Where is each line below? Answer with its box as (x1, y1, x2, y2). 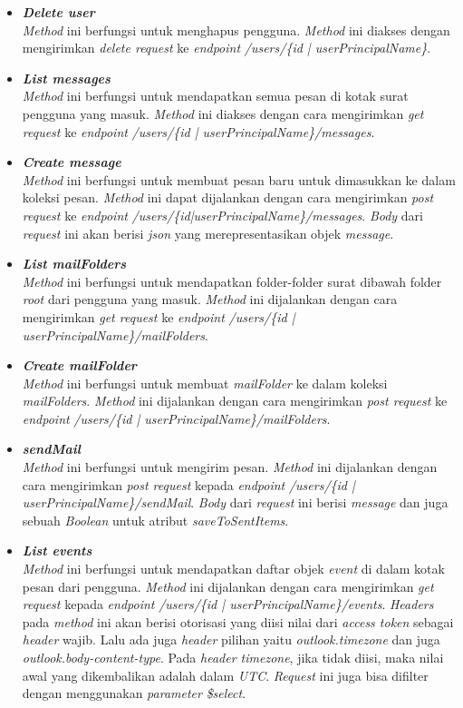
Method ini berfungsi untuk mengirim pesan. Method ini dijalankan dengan (22, 457, 438, 477)
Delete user (22, 3, 95, 21)
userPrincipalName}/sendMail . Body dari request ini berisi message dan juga (22, 493, 449, 512)
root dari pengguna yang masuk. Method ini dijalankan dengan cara (22, 290, 398, 309)
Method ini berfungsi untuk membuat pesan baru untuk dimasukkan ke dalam (22, 170, 456, 189)
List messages (22, 68, 111, 87)
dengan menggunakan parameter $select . (22, 683, 246, 703)
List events (22, 541, 92, 560)
